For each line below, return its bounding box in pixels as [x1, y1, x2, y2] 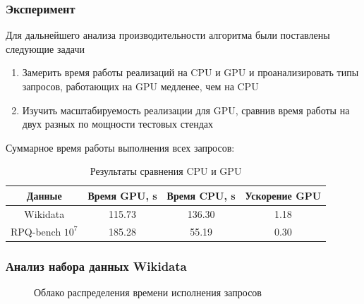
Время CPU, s [166, 188, 236, 202]
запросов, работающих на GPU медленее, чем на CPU [22, 79, 259, 93]
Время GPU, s [87, 188, 157, 202]
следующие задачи [6, 41, 85, 56]
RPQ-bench [11, 224, 61, 238]
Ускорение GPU [245, 188, 322, 202]
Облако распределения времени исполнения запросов [34, 284, 262, 299]
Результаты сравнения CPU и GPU [90, 164, 242, 178]
